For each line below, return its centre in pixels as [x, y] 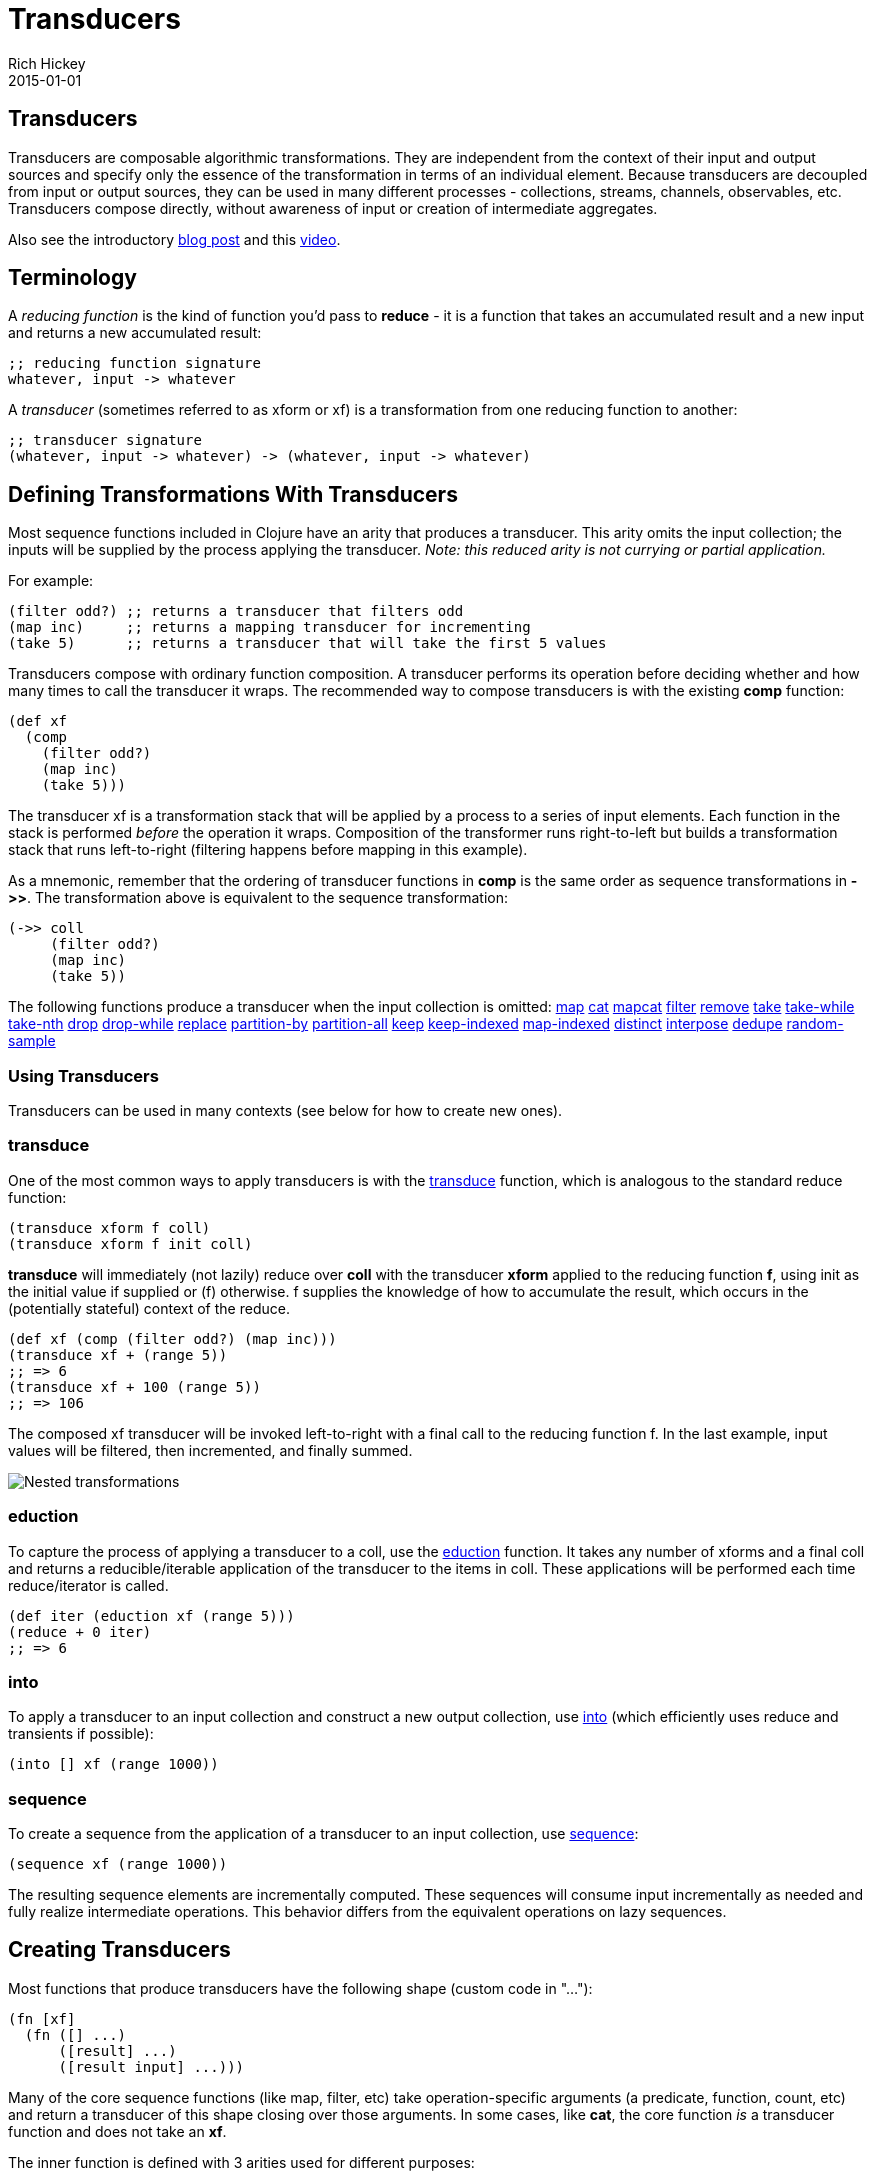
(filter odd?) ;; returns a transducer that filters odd [236, 611]
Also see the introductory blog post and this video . [174, 239]
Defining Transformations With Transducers [233, 494]
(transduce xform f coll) [109, 1227]
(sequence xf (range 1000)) [118, 1864]
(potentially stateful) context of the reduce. [149, 1308]
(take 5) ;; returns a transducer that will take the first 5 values [307, 643]
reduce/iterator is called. [88, 1585]
